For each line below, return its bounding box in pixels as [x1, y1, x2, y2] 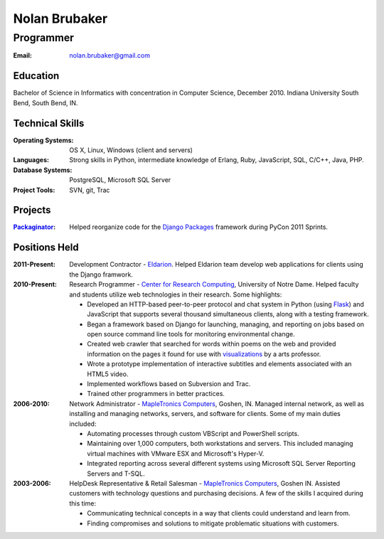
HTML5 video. [87, 370, 129, 378]
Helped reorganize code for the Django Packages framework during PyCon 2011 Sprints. [69, 223, 329, 231]
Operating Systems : [13, 136, 74, 144]
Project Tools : [13, 186, 55, 194]
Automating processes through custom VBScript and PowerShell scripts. [87, 429, 299, 437]
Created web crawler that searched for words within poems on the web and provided [87, 340, 336, 348]
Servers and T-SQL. [87, 469, 145, 478]
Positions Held [13, 242, 79, 254]
